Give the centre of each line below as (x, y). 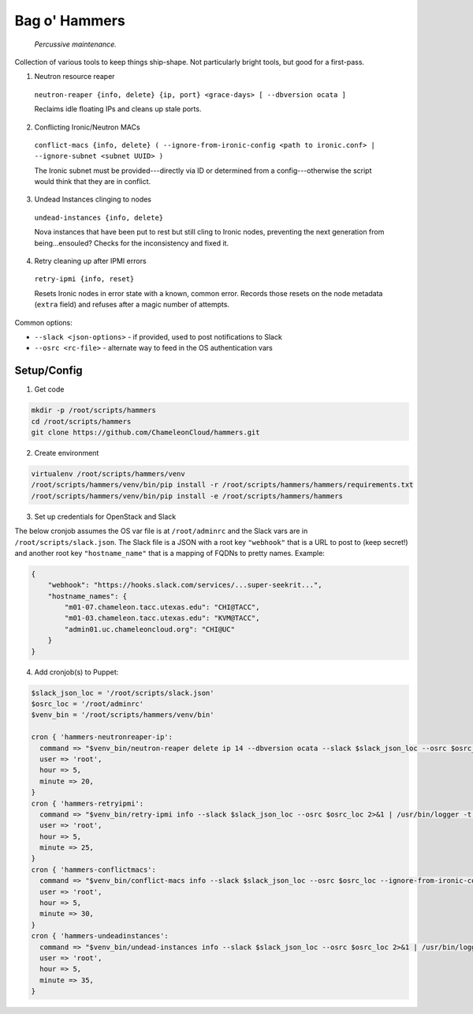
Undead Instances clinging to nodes (93, 199)
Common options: (43, 322)
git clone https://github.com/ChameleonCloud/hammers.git (145, 433)
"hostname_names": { (88, 596)
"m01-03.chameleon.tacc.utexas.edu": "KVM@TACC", (162, 618)
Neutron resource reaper (74, 77)
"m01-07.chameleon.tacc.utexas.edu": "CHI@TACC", (162, 607)
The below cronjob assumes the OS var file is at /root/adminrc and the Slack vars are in (161, 531)
